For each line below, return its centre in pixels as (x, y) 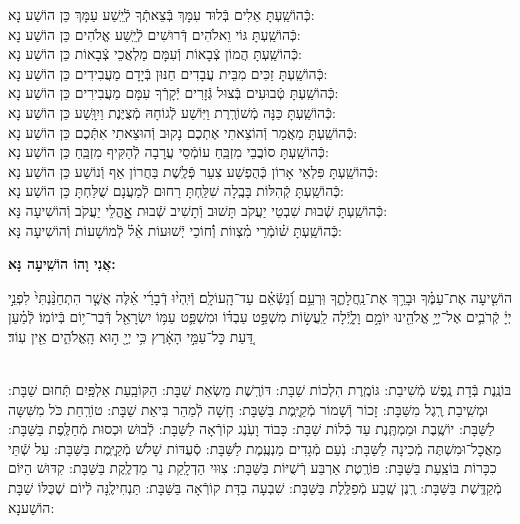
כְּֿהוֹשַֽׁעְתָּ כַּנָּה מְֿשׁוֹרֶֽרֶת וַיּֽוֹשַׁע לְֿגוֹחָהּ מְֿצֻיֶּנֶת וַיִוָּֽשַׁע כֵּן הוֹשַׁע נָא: (172, 111)
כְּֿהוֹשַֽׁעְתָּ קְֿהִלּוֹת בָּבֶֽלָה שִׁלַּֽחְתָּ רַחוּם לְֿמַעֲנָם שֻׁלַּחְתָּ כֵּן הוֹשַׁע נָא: (176, 190)
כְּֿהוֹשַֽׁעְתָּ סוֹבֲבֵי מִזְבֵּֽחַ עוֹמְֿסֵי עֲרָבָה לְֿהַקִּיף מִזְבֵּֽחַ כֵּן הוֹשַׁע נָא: (168, 151)
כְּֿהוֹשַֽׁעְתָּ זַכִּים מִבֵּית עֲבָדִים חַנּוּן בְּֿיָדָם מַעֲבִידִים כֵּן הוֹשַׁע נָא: (168, 72)
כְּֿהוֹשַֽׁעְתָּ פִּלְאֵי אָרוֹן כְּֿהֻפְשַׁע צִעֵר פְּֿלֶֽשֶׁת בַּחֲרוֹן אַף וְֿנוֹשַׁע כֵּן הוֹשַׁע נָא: (193, 170)
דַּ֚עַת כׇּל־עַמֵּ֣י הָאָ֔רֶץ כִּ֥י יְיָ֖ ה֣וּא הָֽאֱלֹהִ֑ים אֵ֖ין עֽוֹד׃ (130, 335)
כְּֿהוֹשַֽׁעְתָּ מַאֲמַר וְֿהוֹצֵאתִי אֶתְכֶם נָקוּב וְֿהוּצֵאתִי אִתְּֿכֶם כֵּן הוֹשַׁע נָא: (183, 131)
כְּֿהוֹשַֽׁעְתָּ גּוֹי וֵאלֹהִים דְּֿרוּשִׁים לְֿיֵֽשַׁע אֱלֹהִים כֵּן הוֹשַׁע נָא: (154, 33)
